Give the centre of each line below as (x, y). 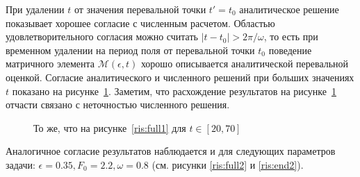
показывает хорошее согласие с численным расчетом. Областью (140, 23)
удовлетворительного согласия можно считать (102, 36)
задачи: (21, 164)
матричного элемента (50, 64)
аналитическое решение (289, 9)
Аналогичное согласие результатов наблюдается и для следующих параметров (171, 151)
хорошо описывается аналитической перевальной (245, 64)
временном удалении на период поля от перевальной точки (130, 50)
